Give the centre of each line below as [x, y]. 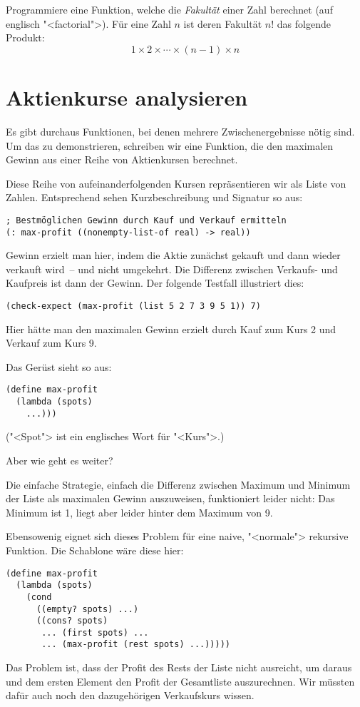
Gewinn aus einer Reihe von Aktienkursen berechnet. [122, 159]
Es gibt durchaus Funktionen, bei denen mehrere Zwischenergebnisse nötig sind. [180, 131]
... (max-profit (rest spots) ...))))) [136, 645]
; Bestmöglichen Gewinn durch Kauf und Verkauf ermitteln [146, 220]
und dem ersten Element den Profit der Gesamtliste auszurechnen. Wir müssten [180, 681]
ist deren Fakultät [223, 23]
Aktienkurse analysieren [127, 97]
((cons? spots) [72, 621]
